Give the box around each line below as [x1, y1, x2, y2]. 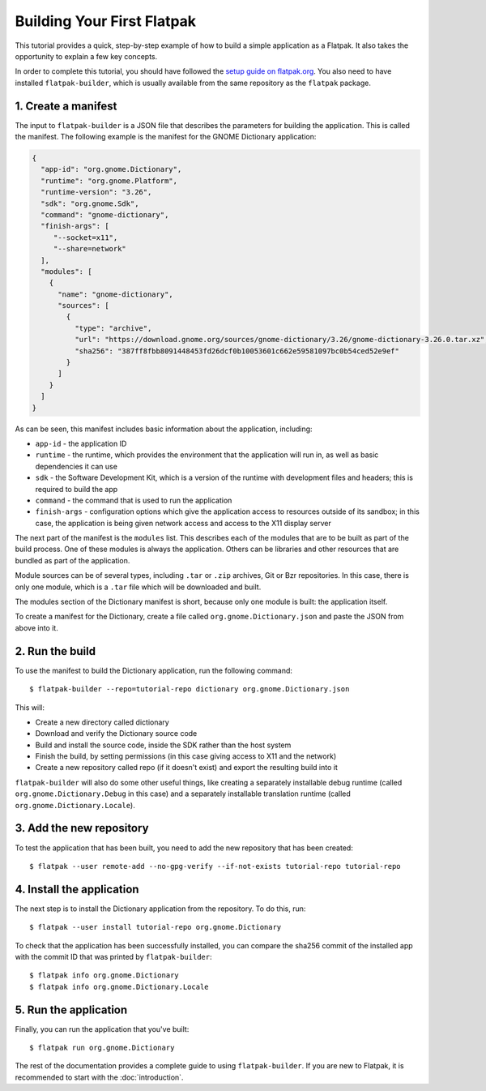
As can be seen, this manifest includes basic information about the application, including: [15, 424, 313, 434]
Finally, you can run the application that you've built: [15, 1024, 190, 1033]
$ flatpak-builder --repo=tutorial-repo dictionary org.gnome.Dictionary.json [29, 685, 350, 694]
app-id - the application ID [35, 439, 127, 448]
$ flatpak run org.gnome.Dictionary [29, 1043, 175, 1053]
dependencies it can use [35, 461, 117, 471]
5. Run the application [15, 1003, 128, 1016]
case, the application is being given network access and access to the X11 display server [35, 518, 331, 528]
